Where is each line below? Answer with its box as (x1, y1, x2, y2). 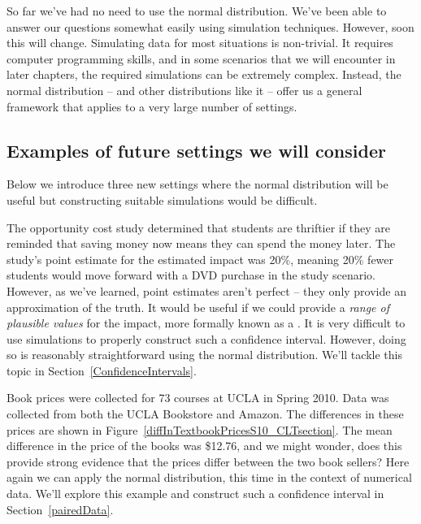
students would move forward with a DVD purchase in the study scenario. (7, 266, 375, 284)
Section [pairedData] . (7, 500, 114, 518)
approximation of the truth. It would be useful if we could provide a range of (7, 298, 389, 315)
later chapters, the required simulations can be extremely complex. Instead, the (7, 66, 401, 83)
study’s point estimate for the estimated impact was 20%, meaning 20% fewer (7, 250, 394, 267)
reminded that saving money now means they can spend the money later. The (7, 235, 396, 252)
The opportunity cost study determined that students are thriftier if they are (7, 219, 390, 236)
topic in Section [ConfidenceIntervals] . (7, 362, 197, 379)
